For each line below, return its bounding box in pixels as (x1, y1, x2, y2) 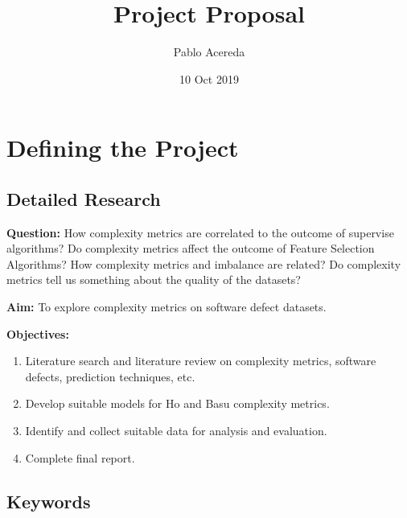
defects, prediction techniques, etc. (25, 368, 195, 384)
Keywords (6, 488, 91, 513)
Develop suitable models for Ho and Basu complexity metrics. (25, 395, 330, 412)
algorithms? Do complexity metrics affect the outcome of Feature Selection (6, 240, 375, 257)
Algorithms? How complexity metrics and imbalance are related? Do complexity (6, 255, 401, 272)
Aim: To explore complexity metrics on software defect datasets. (6, 298, 327, 315)
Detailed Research (6, 186, 161, 211)
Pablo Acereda (173, 43, 245, 60)
